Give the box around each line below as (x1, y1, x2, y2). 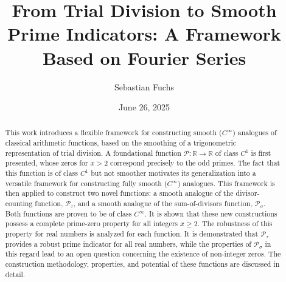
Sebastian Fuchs (114, 80, 174, 93)
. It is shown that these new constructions (144, 208, 277, 218)
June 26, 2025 (118, 101, 170, 113)
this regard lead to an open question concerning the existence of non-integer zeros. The (5, 249, 281, 259)
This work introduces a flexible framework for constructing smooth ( (5, 127, 222, 138)
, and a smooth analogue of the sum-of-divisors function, (73, 198, 253, 209)
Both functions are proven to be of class (5, 208, 132, 218)
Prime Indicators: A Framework (7, 21, 281, 46)
